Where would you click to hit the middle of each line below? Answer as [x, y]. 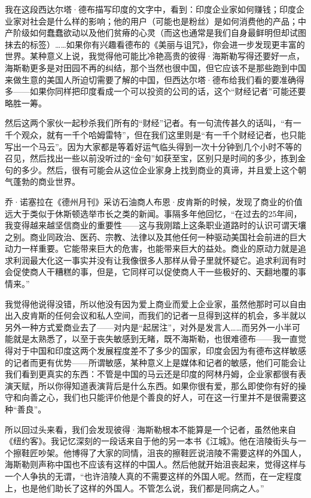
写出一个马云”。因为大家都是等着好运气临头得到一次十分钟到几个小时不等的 [153, 146]
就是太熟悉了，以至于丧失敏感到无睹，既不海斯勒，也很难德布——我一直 [155, 339]
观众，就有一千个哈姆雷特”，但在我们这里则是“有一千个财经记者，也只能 [164, 134]
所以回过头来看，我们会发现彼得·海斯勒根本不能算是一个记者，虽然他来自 [150, 429]
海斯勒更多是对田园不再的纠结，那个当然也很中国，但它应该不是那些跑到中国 [155, 67]
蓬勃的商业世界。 [46, 181]
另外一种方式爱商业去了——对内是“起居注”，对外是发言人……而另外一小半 [148, 327]
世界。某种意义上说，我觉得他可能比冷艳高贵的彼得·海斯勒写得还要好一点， [155, 56]
